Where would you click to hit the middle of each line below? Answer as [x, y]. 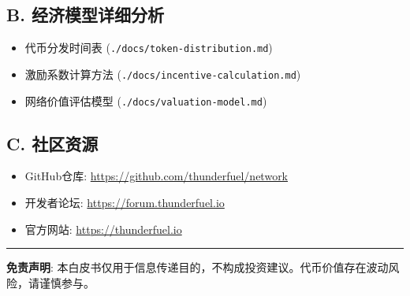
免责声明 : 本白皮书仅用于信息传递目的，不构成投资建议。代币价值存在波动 [198, 267]
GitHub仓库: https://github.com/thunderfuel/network [157, 176]
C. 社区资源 [52, 143]
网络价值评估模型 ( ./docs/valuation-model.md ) [146, 100]
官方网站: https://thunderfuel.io [103, 229]
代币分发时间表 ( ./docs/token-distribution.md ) [149, 48]
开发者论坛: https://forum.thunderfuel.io [125, 202]
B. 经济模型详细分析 [85, 15]
